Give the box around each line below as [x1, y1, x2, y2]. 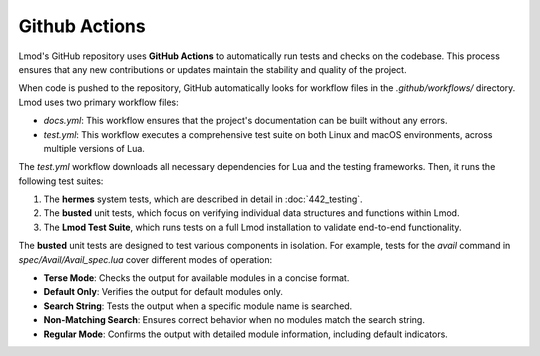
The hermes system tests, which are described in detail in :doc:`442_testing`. [43, 193, 364, 205]
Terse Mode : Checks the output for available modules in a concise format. [43, 272, 350, 284]
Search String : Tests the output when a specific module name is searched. [43, 300, 353, 312]
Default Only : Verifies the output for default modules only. [43, 286, 284, 298]
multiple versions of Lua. [43, 142, 145, 154]
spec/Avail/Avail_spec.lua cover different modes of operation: [18, 253, 273, 265]
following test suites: [18, 175, 104, 187]
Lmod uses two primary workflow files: [18, 96, 179, 108]
